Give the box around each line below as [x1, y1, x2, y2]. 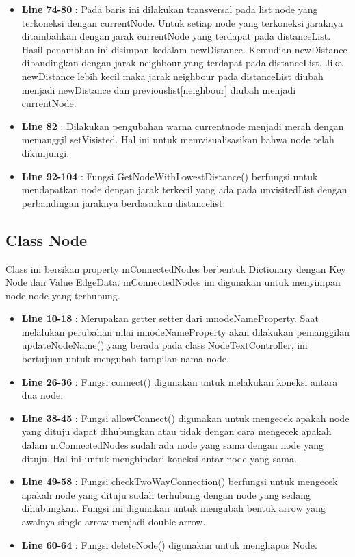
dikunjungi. [21, 145, 70, 160]
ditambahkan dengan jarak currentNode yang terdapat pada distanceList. [21, 29, 331, 43]
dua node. [21, 388, 64, 402]
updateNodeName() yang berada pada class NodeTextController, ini [21, 338, 308, 352]
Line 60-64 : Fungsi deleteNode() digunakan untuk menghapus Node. [21, 537, 317, 552]
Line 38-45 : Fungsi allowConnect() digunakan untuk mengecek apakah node [21, 410, 350, 425]
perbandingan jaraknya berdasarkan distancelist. [21, 195, 226, 210]
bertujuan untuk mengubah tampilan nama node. [21, 351, 229, 366]
